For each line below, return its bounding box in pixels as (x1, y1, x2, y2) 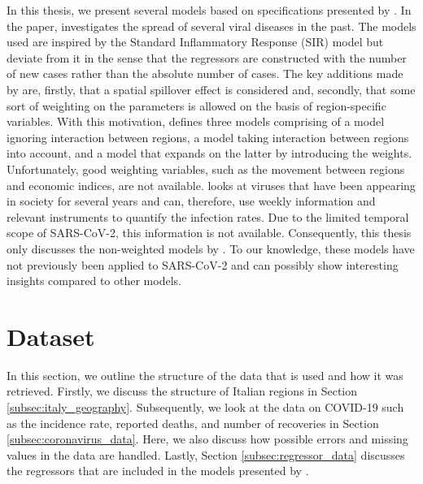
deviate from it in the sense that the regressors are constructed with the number (7, 49, 407, 66)
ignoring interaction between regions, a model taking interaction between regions (7, 128, 409, 145)
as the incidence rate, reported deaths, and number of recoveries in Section (7, 414, 379, 431)
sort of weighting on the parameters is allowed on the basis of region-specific (7, 97, 386, 114)
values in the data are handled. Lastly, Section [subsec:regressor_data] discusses (7, 446, 405, 463)
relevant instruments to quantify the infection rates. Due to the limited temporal (7, 208, 409, 225)
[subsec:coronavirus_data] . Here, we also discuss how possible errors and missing (7, 430, 408, 447)
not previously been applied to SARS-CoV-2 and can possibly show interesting (7, 256, 399, 273)
